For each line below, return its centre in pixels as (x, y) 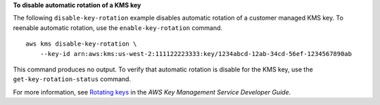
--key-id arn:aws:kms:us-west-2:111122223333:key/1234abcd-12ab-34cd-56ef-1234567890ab (196, 54)
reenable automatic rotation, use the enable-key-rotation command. (118, 27)
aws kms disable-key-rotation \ (81, 44)
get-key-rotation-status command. (72, 79)
